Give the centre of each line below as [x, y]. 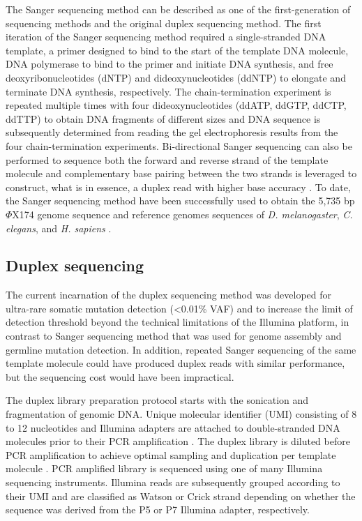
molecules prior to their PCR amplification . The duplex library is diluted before [178, 441]
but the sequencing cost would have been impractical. [120, 376]
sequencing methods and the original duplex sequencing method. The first [164, 23]
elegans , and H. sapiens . [59, 228]
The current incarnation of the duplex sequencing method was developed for [168, 295]
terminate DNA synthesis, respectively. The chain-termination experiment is [168, 91]
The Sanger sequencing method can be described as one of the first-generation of [178, 9]
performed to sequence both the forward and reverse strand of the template [167, 159]
